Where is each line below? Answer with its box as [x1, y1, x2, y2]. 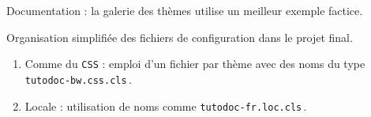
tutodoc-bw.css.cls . [24, 70, 132, 87]
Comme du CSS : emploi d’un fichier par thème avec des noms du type [24, 55, 365, 72]
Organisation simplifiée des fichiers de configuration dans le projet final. [6, 28, 353, 45]
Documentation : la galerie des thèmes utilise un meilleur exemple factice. [6, 2, 363, 18]
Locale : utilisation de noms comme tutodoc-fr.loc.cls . [24, 97, 307, 114]
